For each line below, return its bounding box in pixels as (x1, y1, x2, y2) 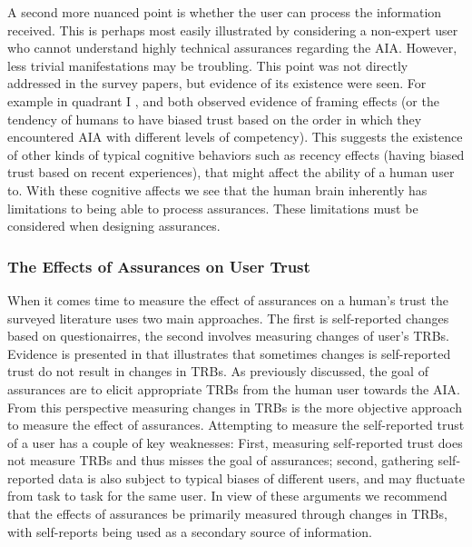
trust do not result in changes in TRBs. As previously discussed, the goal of (7, 362, 428, 381)
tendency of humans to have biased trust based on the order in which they (7, 109, 422, 128)
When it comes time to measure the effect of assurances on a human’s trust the (7, 290, 448, 309)
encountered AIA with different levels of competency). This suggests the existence (7, 127, 463, 146)
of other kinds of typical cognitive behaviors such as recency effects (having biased (7, 144, 465, 164)
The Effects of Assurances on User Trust (7, 254, 310, 277)
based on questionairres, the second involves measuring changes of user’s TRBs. (7, 326, 449, 345)
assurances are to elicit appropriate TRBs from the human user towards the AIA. (7, 379, 460, 398)
